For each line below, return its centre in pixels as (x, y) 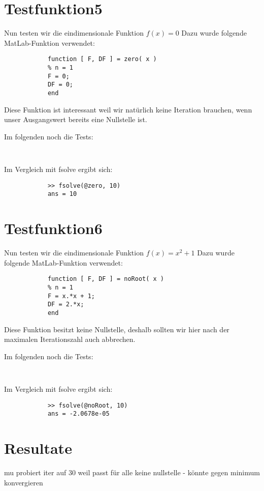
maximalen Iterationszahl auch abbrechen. (70, 339)
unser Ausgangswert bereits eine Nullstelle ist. (76, 119)
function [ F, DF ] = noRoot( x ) (106, 279)
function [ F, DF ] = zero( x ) (102, 59)
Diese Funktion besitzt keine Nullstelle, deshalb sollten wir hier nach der (117, 329)
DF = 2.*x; (66, 305)
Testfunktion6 (53, 228)
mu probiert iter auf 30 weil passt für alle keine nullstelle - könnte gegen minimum (132, 472)
